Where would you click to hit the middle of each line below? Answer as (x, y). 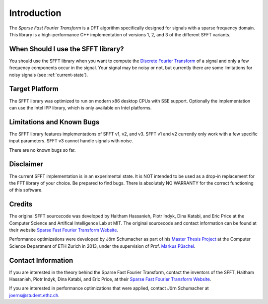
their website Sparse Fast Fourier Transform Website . (64, 230)
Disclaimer (26, 164)
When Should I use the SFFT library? (67, 49)
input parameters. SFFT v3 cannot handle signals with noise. (71, 141)
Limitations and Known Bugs (54, 122)
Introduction (35, 13)
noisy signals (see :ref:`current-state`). (49, 75)
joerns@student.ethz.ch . (34, 295)
